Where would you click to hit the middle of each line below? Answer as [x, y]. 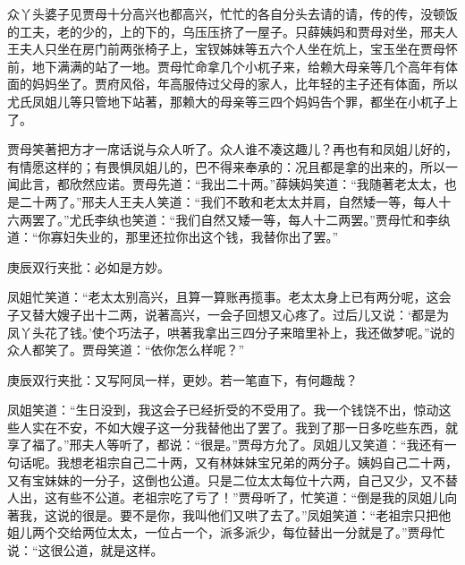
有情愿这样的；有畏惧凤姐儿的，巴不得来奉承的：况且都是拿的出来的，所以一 [232, 166]
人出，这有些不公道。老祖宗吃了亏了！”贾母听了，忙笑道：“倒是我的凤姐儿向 [232, 497]
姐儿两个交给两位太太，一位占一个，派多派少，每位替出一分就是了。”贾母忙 [226, 532]
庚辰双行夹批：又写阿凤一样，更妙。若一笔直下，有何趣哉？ [182, 379]
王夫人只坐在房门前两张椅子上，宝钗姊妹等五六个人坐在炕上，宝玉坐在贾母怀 [232, 49]
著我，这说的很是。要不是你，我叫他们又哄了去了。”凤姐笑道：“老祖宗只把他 [229, 514]
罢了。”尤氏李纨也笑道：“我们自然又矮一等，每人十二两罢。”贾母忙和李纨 [241, 219]
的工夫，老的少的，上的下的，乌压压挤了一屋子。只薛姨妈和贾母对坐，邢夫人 [232, 31]
